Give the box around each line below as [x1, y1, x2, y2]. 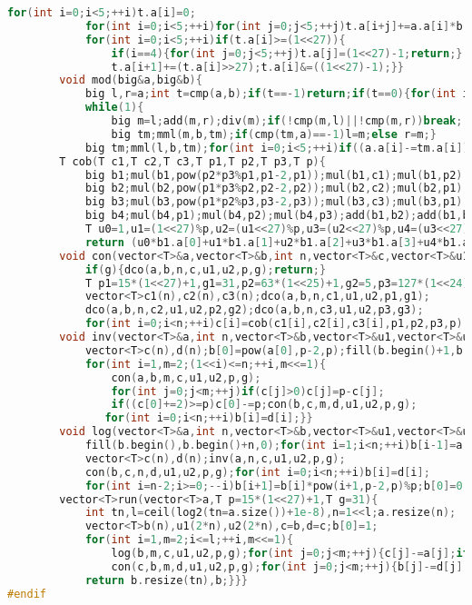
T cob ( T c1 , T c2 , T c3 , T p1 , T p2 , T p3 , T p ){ [59, 154, 326, 168]
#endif [7, 587, 46, 600]
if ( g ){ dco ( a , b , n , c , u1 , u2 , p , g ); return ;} [84, 263, 327, 276]
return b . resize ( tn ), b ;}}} [84, 573, 248, 587]
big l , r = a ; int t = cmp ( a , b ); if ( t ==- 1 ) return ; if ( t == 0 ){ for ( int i [84, 87, 469, 101]
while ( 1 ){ [84, 101, 144, 114]
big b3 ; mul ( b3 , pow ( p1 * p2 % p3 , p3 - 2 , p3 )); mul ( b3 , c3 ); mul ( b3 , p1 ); [84, 195, 469, 209]
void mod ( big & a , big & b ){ [59, 74, 202, 87]
